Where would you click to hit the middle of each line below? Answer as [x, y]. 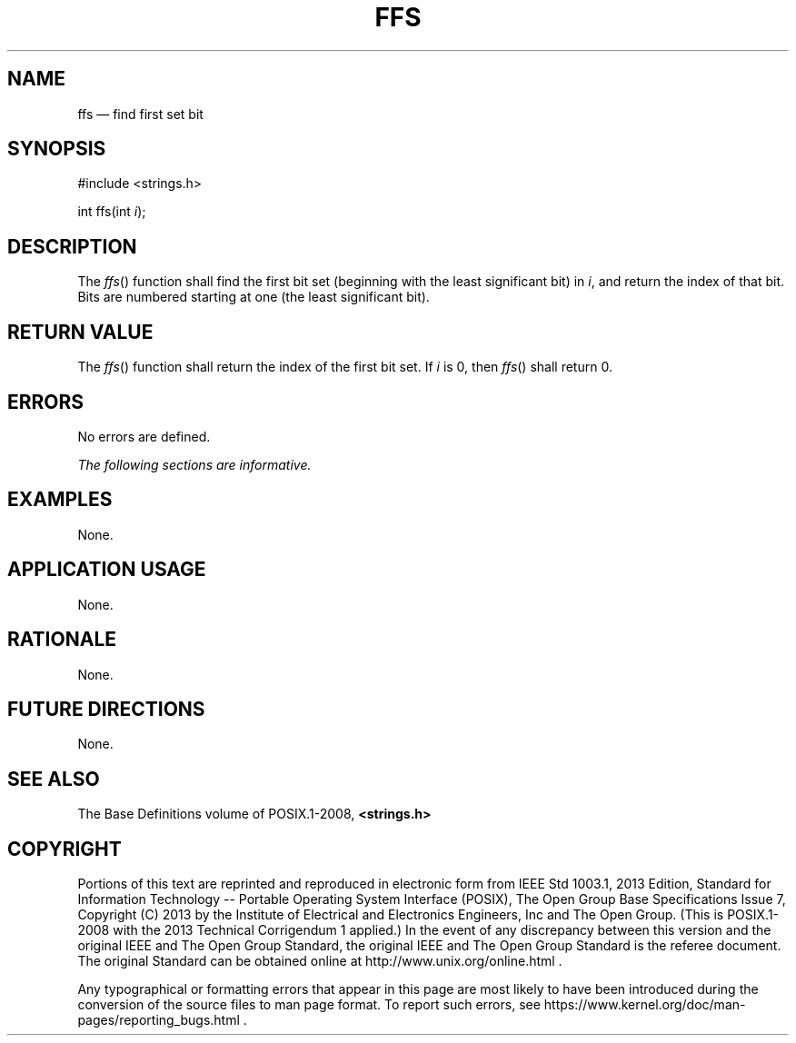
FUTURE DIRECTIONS [106, 709]
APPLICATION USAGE [107, 570]
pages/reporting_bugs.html [159, 1020]
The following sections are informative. [194, 464]
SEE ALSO [54, 779]
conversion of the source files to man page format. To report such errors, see [309, 1005]
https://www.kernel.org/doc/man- [645, 1005]
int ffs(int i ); [112, 212]
